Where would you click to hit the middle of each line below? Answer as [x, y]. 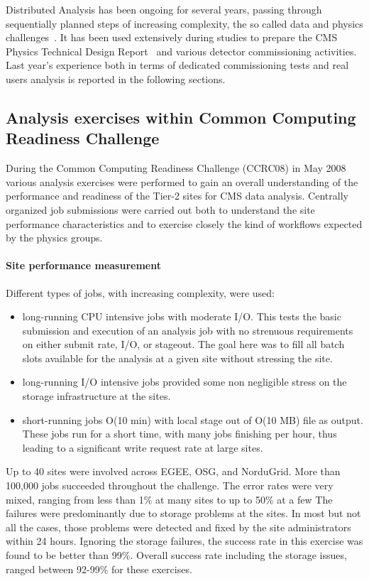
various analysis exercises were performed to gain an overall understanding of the [182, 181]
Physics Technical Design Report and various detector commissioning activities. [181, 51]
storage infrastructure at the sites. [97, 396]
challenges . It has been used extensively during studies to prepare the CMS [172, 37]
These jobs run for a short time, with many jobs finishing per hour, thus [180, 434]
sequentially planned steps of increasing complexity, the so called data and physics [184, 23]
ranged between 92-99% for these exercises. [99, 569]
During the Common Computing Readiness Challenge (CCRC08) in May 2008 [176, 168]
